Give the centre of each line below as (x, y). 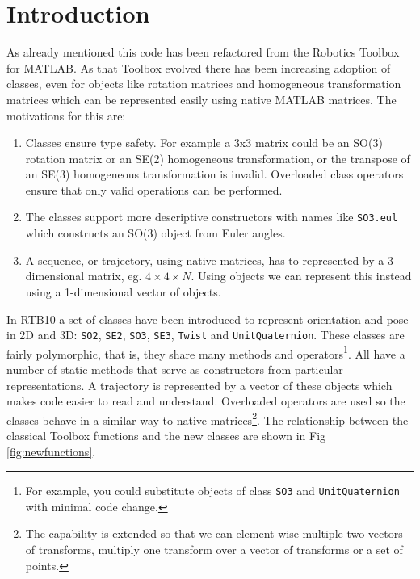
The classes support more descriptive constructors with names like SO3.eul (212, 217)
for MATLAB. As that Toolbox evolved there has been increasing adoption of (199, 67)
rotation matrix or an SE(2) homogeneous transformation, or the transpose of (218, 158)
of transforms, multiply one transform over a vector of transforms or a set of (214, 550)
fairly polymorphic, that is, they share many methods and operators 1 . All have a (206, 352)
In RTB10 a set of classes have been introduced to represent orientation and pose (208, 319)
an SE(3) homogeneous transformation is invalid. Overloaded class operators (214, 174)
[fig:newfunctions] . (51, 451)
